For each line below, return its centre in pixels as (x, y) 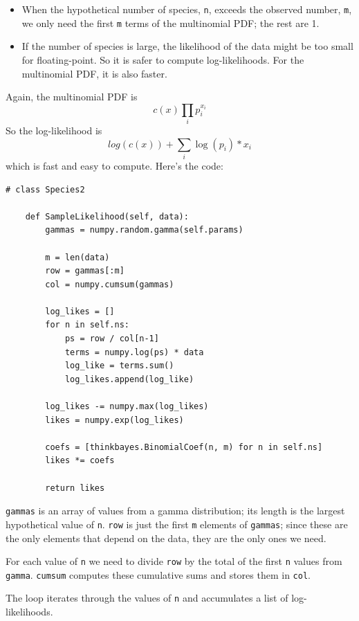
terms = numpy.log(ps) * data (134, 352)
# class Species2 (45, 189)
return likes (75, 488)
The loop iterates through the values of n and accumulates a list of (147, 598)
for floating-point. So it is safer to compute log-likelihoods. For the (163, 59)
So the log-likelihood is (54, 130)
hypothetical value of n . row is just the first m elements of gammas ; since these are (177, 524)
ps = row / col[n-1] (112, 339)
